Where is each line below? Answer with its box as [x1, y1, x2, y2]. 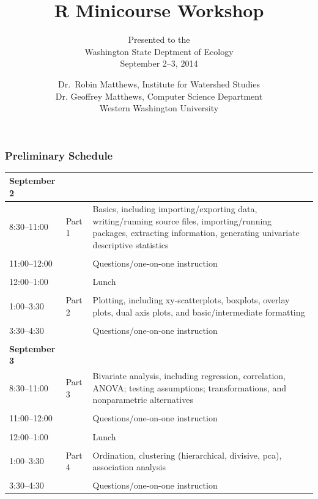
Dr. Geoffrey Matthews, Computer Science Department [55, 89, 263, 102]
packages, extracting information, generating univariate [92, 226, 300, 239]
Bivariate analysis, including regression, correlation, [92, 369, 286, 382]
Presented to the [128, 33, 190, 46]
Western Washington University [99, 102, 219, 114]
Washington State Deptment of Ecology [84, 45, 234, 57]
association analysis [92, 460, 166, 473]
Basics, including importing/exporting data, [92, 202, 257, 215]
